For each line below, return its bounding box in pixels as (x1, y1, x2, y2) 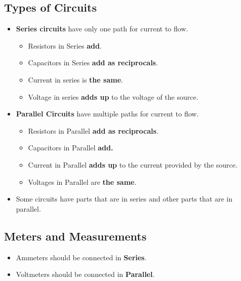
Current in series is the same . (28, 74, 123, 85)
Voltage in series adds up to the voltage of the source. (28, 91, 198, 102)
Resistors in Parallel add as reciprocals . (28, 125, 158, 136)
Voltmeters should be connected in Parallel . (16, 269, 155, 279)
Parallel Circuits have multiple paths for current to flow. (16, 108, 199, 119)
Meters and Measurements (4, 228, 147, 244)
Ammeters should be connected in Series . (16, 252, 147, 262)
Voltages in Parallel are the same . (28, 176, 137, 187)
